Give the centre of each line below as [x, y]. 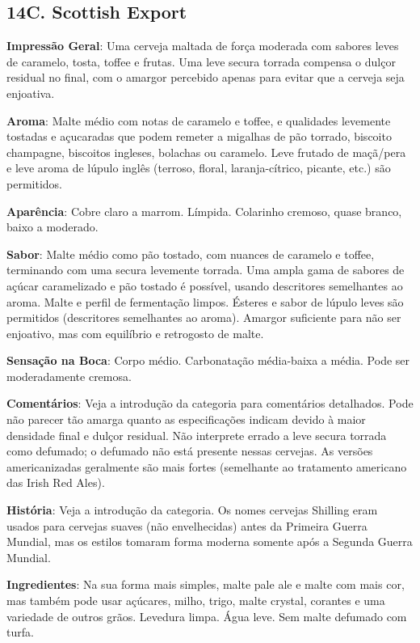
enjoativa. [31, 93]
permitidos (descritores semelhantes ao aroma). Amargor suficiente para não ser [204, 317]
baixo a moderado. [52, 227]
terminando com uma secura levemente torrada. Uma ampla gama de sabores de [206, 270]
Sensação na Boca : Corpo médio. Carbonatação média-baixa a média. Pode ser [208, 360]
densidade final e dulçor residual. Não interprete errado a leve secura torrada [197, 435]
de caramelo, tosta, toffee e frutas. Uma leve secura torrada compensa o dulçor [201, 61]
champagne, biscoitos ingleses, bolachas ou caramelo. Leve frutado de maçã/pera [206, 152]
